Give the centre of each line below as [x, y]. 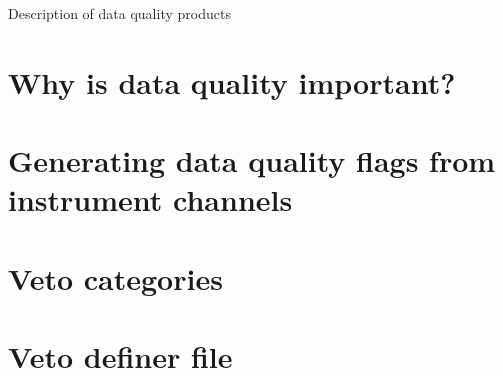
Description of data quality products [119, 13]
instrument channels [150, 199]
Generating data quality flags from [252, 160]
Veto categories [115, 277]
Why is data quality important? [232, 81]
